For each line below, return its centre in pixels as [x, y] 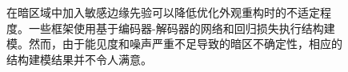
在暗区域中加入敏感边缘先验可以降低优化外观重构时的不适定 [163, 12]
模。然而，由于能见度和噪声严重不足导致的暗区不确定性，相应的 [174, 44]
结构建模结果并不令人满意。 [79, 59]
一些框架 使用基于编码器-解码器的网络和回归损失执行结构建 [182, 28]
